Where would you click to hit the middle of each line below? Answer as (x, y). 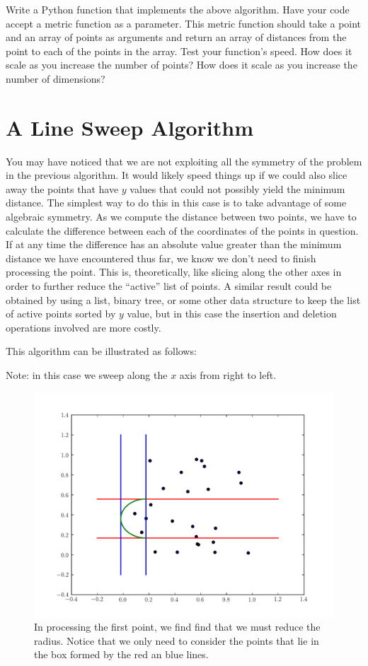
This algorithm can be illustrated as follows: (101, 351)
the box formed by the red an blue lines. (121, 654)
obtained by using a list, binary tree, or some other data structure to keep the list (183, 299)
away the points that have (62, 188)
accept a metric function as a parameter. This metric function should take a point (184, 23)
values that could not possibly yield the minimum (237, 188)
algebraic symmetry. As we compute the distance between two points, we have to (181, 217)
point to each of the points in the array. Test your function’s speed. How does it (179, 51)
